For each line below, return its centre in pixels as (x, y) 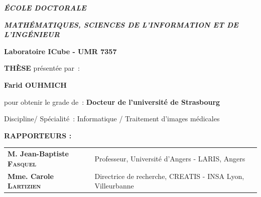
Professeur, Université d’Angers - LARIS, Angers (170, 158)
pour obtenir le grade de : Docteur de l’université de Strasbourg (112, 102)
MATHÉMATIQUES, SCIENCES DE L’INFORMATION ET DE (121, 24)
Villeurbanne (114, 186)
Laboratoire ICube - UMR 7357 (60, 51)
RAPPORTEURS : (38, 135)
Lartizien (24, 186)
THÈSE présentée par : (42, 68)
